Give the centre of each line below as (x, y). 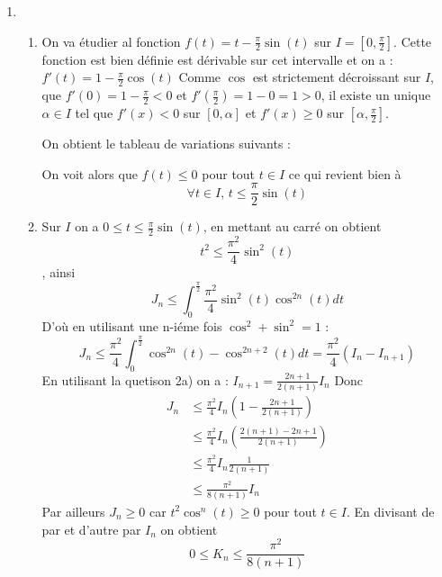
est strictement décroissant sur (337, 77)
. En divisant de (390, 511)
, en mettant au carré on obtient (292, 226)
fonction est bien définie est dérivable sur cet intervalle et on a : (217, 59)
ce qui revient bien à (345, 173)
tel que (94, 113)
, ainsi (59, 272)
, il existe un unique (376, 95)
